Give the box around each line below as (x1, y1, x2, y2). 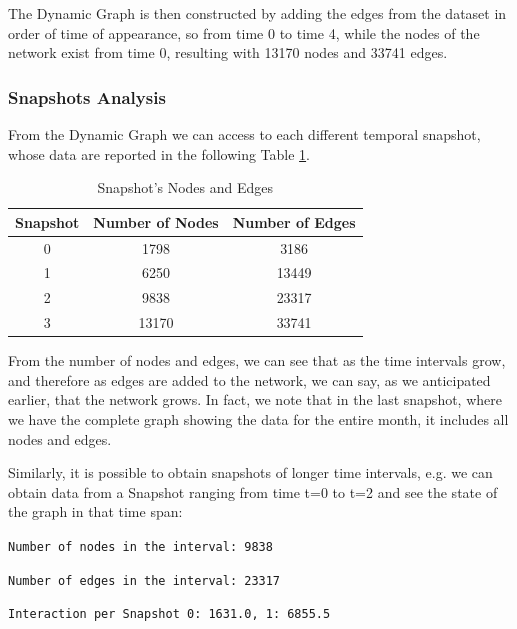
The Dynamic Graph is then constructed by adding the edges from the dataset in (8, 3, 507, 23)
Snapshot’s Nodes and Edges (97, 177, 274, 198)
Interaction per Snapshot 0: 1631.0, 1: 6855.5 (8, 607, 331, 622)
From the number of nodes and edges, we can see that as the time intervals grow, (8, 350, 506, 371)
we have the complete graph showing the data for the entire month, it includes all (8, 409, 509, 430)
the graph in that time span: (8, 501, 183, 522)
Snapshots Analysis (8, 84, 166, 109)
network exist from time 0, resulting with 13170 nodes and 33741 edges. (8, 42, 448, 63)
